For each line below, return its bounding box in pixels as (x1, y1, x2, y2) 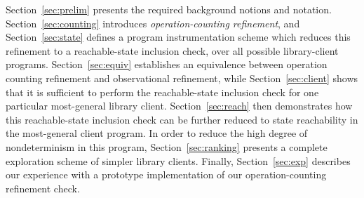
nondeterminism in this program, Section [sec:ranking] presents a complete (6, 139, 328, 154)
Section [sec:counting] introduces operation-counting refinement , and (6, 15, 300, 30)
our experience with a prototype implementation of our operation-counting (6, 167, 327, 182)
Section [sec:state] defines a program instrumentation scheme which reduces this (6, 29, 351, 44)
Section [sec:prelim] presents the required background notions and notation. (6, 2, 332, 16)
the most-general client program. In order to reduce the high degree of (6, 126, 308, 140)
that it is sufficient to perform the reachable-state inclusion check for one (6, 84, 319, 99)
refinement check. (6, 180, 80, 195)
